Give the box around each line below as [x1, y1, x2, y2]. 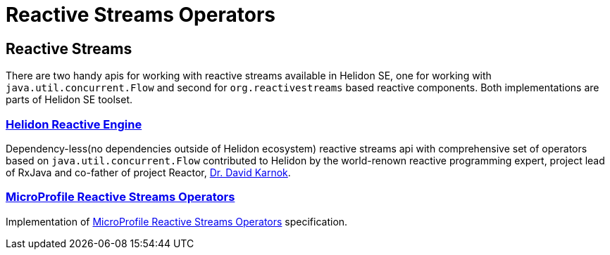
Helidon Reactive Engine [6, 117, 142, 131]
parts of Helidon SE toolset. [6, 93, 132, 106]
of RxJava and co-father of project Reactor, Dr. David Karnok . [6, 166, 291, 178]
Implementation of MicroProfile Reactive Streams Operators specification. [6, 215, 348, 228]
